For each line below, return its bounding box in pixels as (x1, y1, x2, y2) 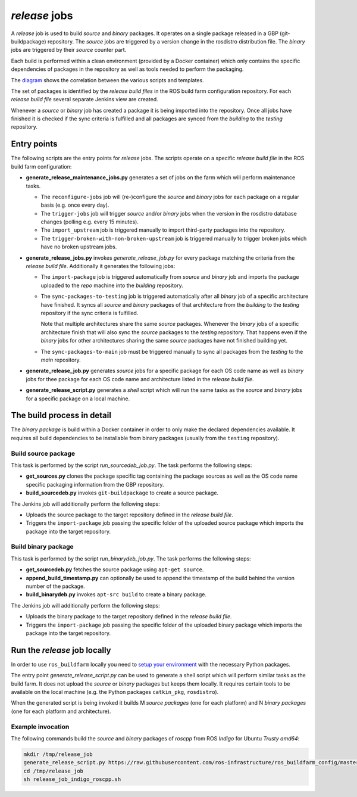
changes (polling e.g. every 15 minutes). (40, 218, 139, 226)
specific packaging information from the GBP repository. (26, 481, 164, 488)
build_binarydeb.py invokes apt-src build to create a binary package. (26, 591, 206, 598)
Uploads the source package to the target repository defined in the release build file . (26, 511, 233, 518)
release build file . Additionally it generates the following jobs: (26, 263, 176, 270)
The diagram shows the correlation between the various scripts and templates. (11, 76, 205, 83)
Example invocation (11, 723, 70, 731)
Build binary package (11, 543, 74, 551)
